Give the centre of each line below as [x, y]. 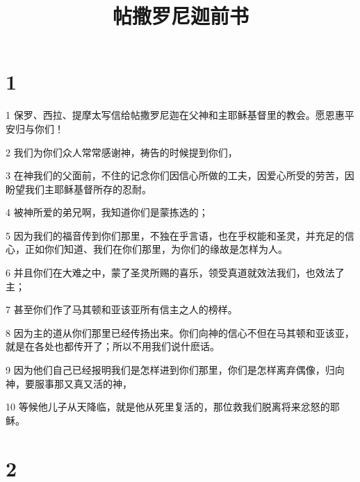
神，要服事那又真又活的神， [69, 383]
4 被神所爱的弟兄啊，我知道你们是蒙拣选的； [107, 212]
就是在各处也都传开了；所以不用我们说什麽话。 [113, 346]
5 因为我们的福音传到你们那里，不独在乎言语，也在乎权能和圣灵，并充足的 [175, 235]
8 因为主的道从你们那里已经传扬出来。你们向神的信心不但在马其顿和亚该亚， [180, 332]
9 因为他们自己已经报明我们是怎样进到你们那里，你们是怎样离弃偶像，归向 [175, 370]
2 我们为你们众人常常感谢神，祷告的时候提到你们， [122, 152]
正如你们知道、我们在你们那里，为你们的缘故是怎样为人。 [156, 249]
